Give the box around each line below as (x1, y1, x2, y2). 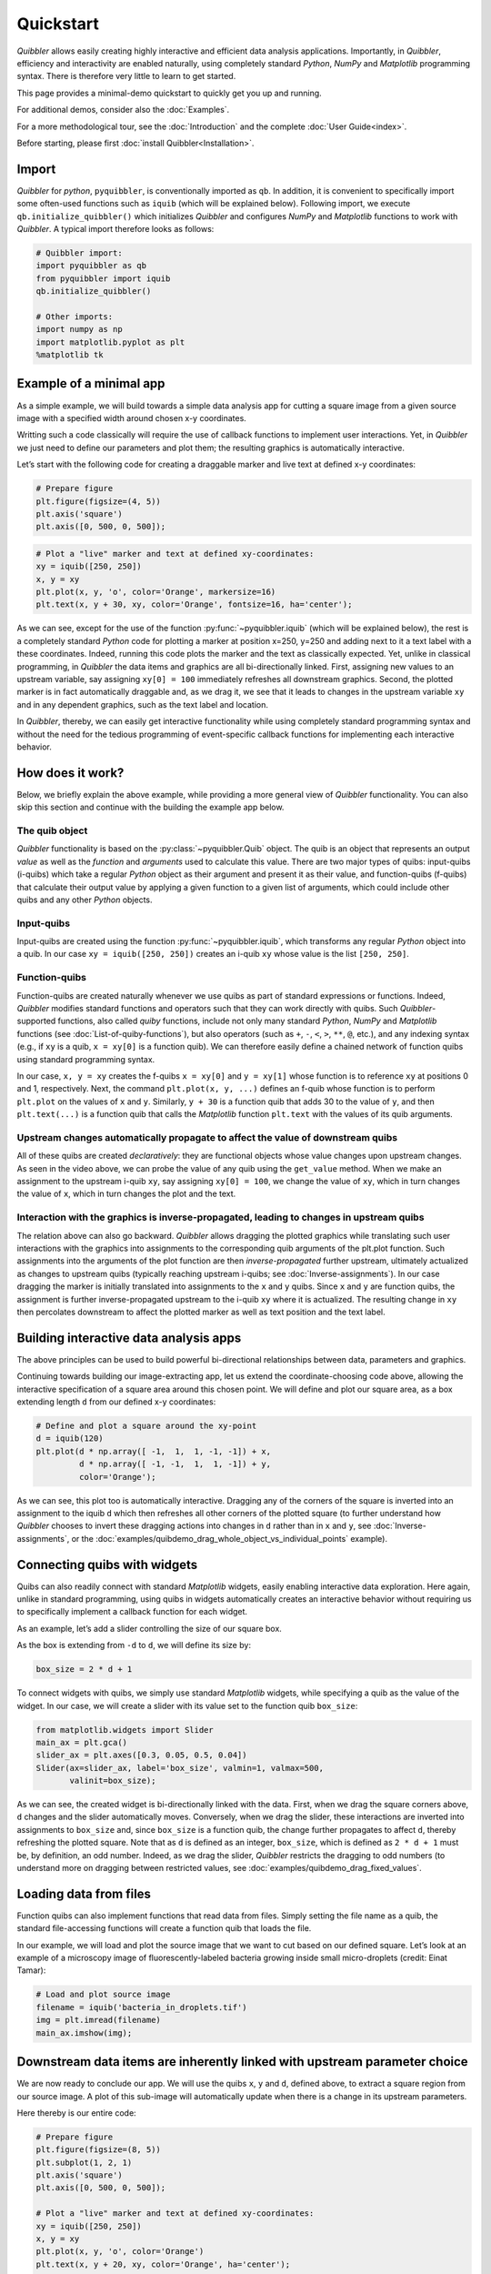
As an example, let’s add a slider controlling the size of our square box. (16, 1623, 282, 1634)
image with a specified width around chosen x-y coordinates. (16, 412, 247, 423)
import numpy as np (35, 324, 123, 335)
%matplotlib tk (35, 350, 104, 360)
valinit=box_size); (69, 1776, 156, 1786)
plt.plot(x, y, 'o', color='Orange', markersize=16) (35, 587, 276, 598)
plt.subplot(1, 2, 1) (35, 2157, 133, 2168)
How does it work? (16, 765, 125, 780)
